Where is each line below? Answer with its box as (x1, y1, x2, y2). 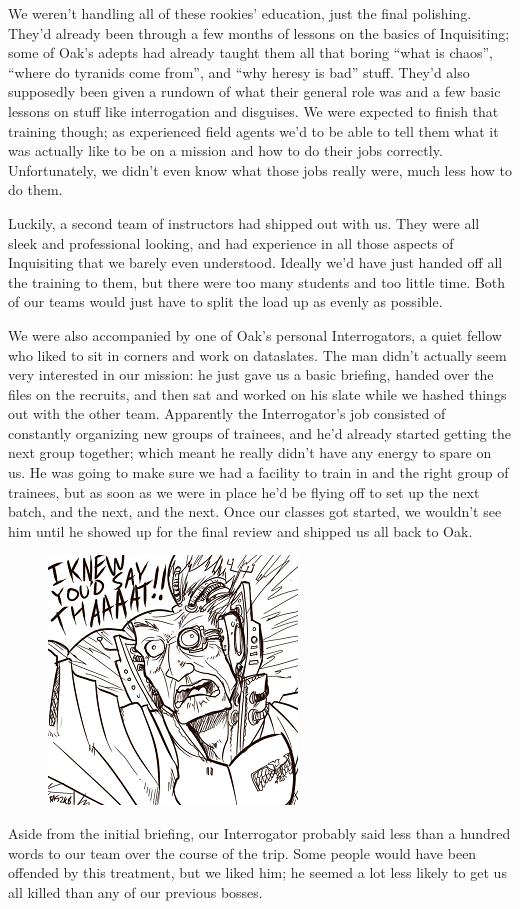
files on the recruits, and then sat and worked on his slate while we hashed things (8, 383, 507, 404)
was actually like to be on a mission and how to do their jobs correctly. (8, 140, 443, 161)
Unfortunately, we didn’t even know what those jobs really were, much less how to (8, 159, 513, 180)
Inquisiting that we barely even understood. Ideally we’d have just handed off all (8, 252, 503, 273)
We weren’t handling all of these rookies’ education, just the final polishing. (8, 3, 472, 23)
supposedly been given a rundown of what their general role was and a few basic (8, 81, 501, 102)
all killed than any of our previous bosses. (8, 881, 263, 902)
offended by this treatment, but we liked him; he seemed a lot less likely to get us (8, 862, 507, 883)
